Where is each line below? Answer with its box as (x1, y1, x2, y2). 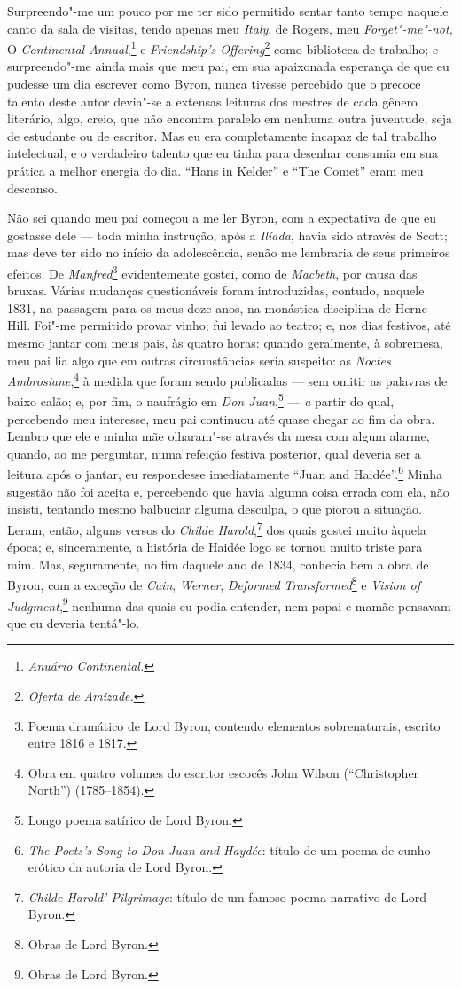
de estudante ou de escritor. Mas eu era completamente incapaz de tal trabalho (7, 126, 437, 145)
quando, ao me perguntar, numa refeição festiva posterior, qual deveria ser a (7, 443, 421, 462)
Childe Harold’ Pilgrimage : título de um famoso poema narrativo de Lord (27, 887, 427, 906)
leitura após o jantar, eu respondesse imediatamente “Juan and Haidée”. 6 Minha (7, 462, 443, 483)
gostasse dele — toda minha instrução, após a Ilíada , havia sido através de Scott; (7, 225, 448, 244)
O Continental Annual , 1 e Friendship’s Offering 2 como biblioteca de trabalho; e (7, 37, 439, 58)
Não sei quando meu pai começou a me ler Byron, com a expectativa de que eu (7, 208, 437, 227)
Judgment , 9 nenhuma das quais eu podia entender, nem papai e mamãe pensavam (7, 593, 451, 615)
